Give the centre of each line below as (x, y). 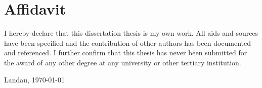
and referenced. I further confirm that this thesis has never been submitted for (126, 53)
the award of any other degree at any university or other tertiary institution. (123, 62)
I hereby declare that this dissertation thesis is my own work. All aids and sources (131, 33)
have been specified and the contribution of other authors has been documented (128, 42)
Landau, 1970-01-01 (34, 79)
